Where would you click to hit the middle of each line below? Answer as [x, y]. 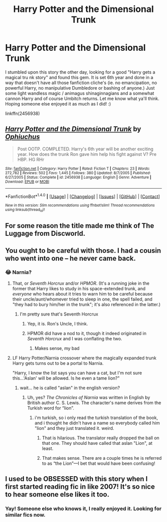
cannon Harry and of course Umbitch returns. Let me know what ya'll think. [82, 99]
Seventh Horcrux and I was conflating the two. [75, 338]
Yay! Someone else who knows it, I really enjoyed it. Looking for [83, 509]
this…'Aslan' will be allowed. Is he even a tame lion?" [66, 378]
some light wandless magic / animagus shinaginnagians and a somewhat [80, 93]
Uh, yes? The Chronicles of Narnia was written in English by [89, 397]
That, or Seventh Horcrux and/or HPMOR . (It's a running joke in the [81, 283]
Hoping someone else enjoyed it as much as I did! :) [58, 104]
